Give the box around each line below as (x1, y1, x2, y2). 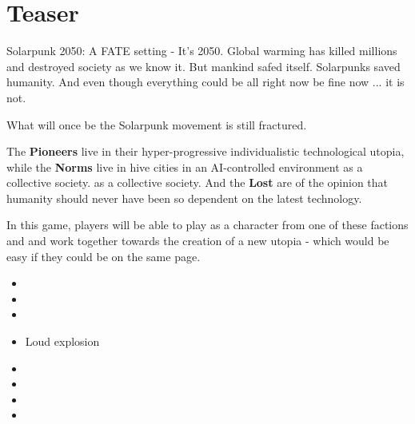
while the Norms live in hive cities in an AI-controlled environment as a (6, 158, 363, 175)
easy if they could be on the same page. (6, 248, 201, 264)
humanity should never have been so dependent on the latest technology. (6, 189, 362, 206)
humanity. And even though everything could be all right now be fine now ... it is (6, 73, 405, 90)
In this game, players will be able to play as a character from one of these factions (6, 216, 409, 233)
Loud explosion (25, 333, 100, 350)
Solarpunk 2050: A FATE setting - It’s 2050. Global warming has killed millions (6, 42, 397, 59)
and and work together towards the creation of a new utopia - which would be (6, 232, 389, 249)
